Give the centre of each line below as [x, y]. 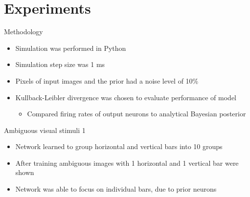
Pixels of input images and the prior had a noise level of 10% [107, 80]
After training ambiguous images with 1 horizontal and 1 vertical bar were [127, 163]
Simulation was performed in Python [71, 48]
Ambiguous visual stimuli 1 [45, 130]
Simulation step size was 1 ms [60, 64]
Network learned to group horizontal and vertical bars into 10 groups [119, 146]
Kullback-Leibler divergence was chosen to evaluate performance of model [126, 97]
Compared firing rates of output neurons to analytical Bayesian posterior [136, 114]
